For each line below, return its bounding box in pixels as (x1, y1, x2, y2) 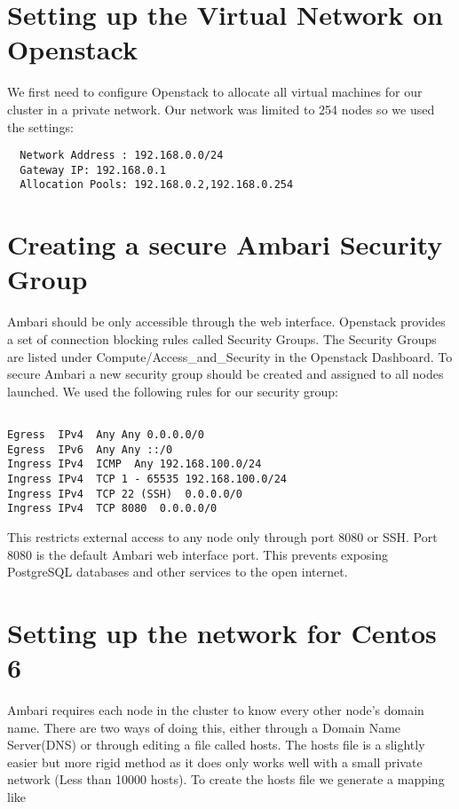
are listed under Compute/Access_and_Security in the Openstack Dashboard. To (7, 347, 453, 365)
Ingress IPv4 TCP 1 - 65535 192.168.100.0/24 (7, 472, 287, 485)
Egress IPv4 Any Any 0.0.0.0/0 (7, 428, 204, 441)
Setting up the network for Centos (7, 614, 437, 650)
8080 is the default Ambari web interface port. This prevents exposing (7, 545, 389, 563)
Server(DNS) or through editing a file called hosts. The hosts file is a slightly (7, 735, 425, 754)
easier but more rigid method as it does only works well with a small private (7, 752, 423, 771)
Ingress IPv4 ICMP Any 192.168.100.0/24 (7, 458, 262, 471)
